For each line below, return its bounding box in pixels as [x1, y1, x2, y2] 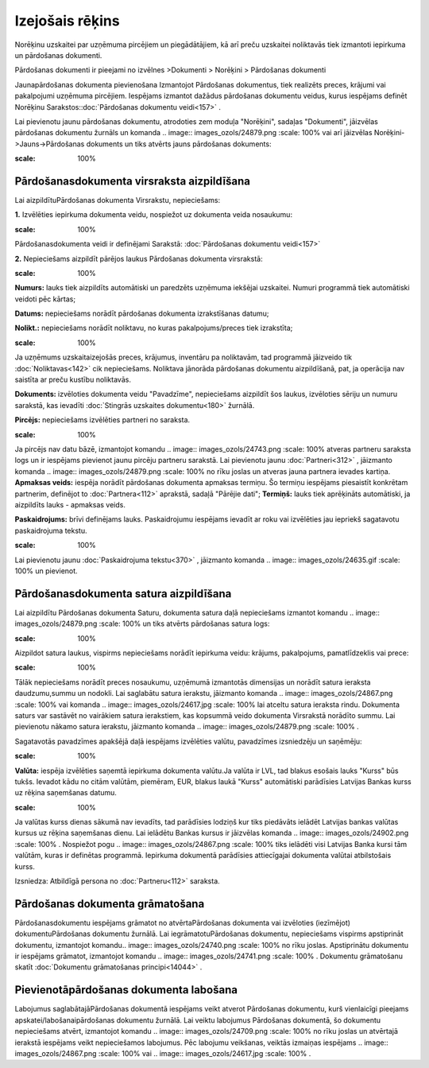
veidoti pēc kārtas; [14, 294, 75, 304]
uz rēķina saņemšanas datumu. [14, 788, 117, 798]
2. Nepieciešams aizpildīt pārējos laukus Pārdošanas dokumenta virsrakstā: [14, 254, 263, 263]
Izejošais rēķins [14, 12, 120, 29]
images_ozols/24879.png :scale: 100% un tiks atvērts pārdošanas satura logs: [14, 619, 270, 628]
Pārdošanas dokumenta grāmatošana [14, 897, 205, 911]
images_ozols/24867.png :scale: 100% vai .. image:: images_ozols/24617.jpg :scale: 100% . [14, 1048, 311, 1058]
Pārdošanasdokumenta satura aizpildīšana [14, 587, 232, 600]
